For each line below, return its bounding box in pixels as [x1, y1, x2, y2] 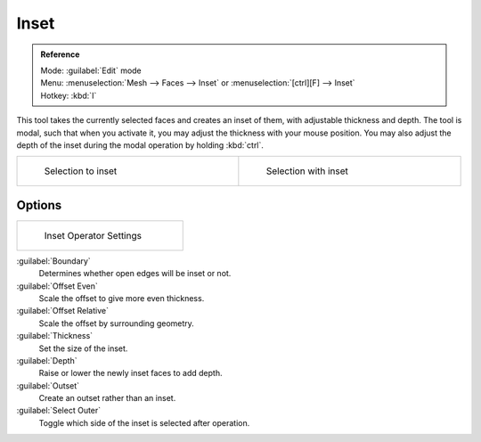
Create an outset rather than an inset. [38, 393, 176, 404]
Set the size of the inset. [38, 343, 128, 354]
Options [16, 197, 62, 213]
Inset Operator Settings [44, 229, 143, 241]
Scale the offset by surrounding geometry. [38, 317, 195, 329]
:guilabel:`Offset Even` [16, 281, 98, 291]
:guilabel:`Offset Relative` [16, 306, 109, 316]
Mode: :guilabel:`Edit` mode [40, 65, 142, 76]
